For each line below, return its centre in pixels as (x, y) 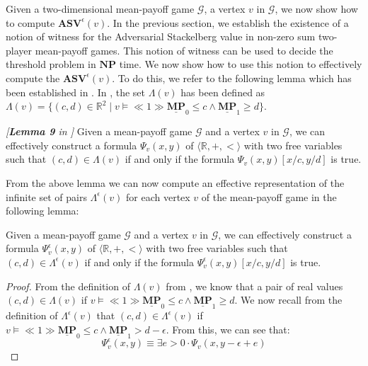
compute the (33, 78)
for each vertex (158, 196)
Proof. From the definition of (68, 286)
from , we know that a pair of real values (254, 286)
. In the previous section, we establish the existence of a (228, 22)
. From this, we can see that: (228, 329)
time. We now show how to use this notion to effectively (241, 64)
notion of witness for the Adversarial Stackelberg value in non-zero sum (161, 36)
